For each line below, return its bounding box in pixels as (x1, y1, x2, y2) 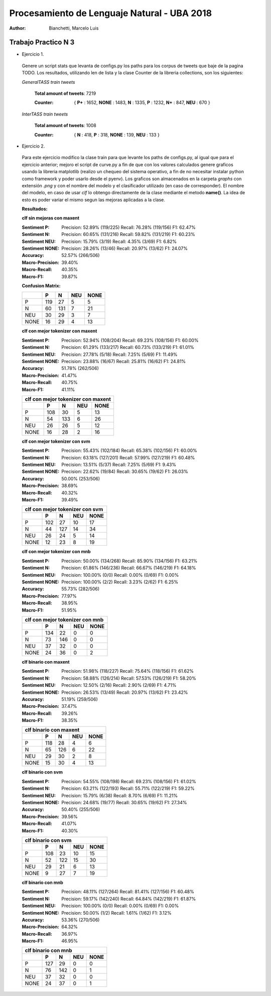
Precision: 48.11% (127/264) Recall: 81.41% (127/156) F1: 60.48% (61, 889, 194, 895)
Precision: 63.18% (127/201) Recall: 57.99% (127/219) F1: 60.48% (61, 454, 195, 460)
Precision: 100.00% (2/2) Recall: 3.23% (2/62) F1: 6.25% (61, 579, 178, 585)
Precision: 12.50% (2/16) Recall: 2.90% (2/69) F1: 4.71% (61, 682, 177, 688)
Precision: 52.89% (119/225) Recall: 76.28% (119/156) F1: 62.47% (61, 224, 196, 230)
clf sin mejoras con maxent (22, 215, 80, 221)
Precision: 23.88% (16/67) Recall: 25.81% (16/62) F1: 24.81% (61, 358, 186, 364)
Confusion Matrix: (22, 283, 61, 289)
